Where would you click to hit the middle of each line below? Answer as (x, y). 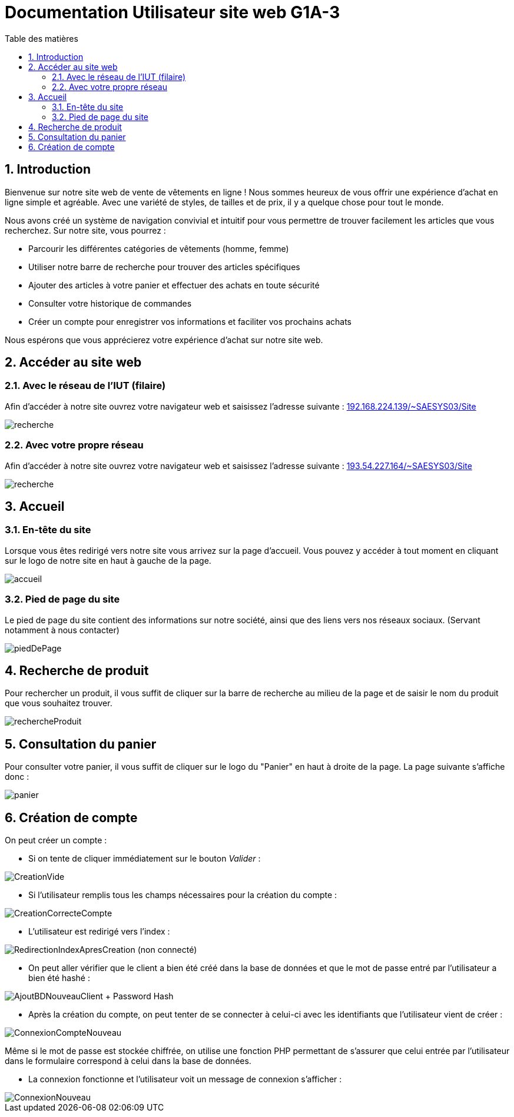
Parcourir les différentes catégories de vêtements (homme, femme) (159, 248)
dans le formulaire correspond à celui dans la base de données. (128, 1061)
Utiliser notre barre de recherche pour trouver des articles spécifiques (164, 267)
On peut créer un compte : (56, 840)
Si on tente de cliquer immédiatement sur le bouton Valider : (145, 859)
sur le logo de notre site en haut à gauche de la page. (108, 560)
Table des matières (42, 38)
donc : (17, 777)
